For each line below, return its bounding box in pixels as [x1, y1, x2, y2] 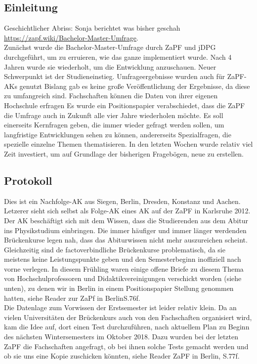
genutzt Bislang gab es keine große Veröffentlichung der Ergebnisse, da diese [19, 81, 250, 91]
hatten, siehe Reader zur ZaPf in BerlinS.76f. [4, 292, 140, 303]
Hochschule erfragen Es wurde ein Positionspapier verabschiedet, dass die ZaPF [4, 100, 245, 110]
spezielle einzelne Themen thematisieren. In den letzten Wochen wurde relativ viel [4, 139, 253, 149]
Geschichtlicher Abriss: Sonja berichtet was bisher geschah [4, 23, 180, 33]
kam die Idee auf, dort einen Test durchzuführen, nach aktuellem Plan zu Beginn [4, 322, 250, 332]
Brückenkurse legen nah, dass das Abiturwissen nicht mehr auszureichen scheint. [4, 235, 248, 245]
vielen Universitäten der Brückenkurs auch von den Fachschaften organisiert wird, [4, 312, 252, 322]
